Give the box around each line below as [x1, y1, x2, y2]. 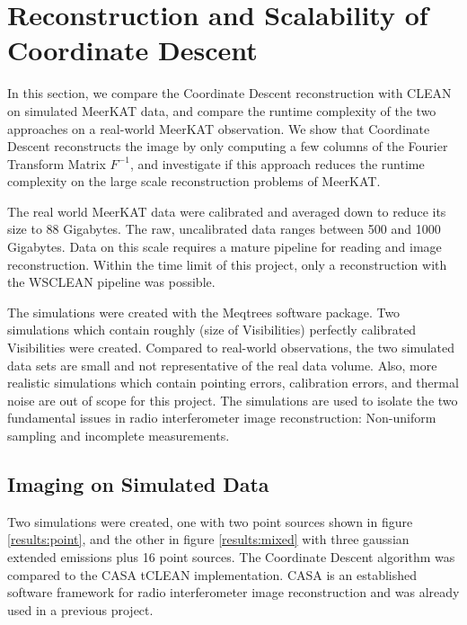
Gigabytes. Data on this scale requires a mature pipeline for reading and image [7, 237, 442, 256]
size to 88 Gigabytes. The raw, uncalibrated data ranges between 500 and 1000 [7, 219, 441, 238]
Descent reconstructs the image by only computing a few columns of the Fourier [7, 137, 448, 156]
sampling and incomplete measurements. [7, 426, 230, 444]
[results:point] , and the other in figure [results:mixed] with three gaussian [7, 530, 410, 549]
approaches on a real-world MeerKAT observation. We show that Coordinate [7, 119, 430, 138]
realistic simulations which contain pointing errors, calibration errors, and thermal [7, 373, 459, 392]
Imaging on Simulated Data [7, 469, 269, 497]
